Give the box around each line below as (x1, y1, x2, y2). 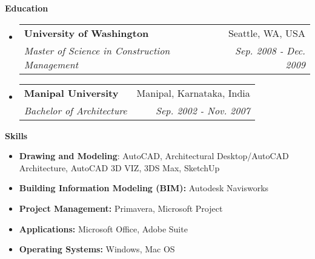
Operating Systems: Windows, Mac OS (19, 243, 175, 255)
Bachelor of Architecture (24, 103, 127, 117)
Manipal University (24, 85, 119, 100)
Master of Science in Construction (24, 43, 170, 57)
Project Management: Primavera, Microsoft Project (19, 202, 223, 214)
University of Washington (24, 25, 149, 40)
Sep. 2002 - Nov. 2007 (155, 103, 250, 117)
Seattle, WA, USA (228, 25, 305, 40)
